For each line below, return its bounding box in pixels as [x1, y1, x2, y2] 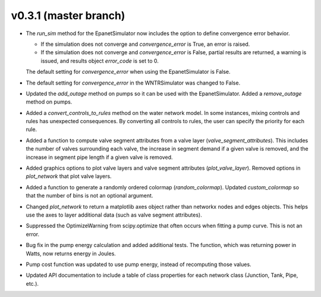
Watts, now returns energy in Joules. [26, 250, 116, 257]
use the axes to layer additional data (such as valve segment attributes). [26, 211, 202, 218]
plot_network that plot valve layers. [26, 173, 112, 180]
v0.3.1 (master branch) [11, 9, 125, 22]
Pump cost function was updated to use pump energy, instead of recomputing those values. [26, 261, 252, 268]
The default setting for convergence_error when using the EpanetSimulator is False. [26, 68, 231, 76]
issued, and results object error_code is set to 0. [40, 57, 159, 64]
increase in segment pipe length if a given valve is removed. [26, 154, 173, 161]
